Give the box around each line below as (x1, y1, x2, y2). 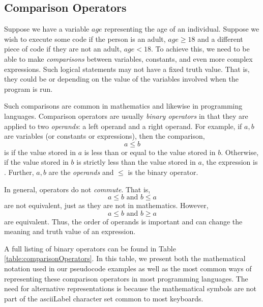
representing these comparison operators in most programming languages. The (4, 273, 248, 284)
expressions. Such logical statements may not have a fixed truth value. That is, (4, 63, 250, 74)
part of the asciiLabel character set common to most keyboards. (4, 293, 203, 303)
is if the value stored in (4, 146, 76, 157)
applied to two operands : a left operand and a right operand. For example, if (4, 120, 242, 131)
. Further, (4, 166, 34, 177)
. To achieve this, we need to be (151, 43, 250, 54)
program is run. (4, 83, 53, 94)
